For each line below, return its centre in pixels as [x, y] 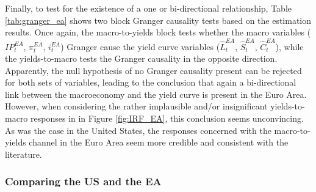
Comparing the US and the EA [83, 181]
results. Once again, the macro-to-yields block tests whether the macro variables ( [158, 32]
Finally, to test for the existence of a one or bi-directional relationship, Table [148, 8]
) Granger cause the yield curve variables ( [140, 46]
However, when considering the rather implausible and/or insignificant [136, 106]
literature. [23, 154]
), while [289, 46]
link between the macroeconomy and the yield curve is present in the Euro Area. [156, 94]
